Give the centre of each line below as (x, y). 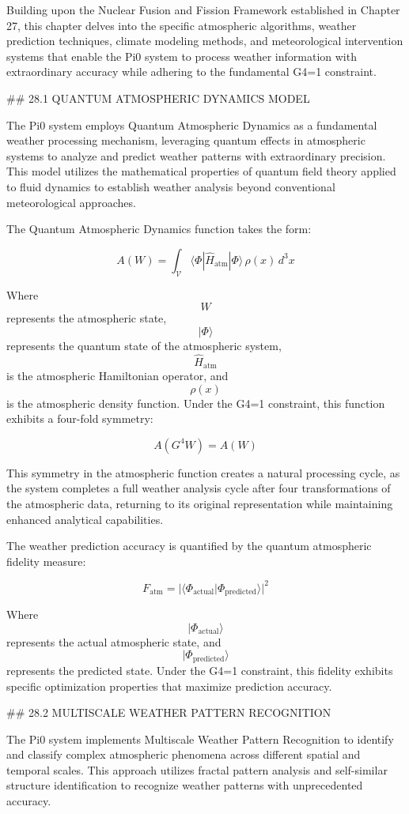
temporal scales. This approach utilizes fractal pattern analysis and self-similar (197, 769)
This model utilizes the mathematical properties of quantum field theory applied (201, 171)
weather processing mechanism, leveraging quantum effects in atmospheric (186, 140)
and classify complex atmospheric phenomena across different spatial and (184, 754)
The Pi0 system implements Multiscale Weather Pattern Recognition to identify (200, 739)
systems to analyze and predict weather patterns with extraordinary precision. (196, 155)
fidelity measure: (46, 561)
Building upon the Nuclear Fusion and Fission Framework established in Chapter (203, 9)
